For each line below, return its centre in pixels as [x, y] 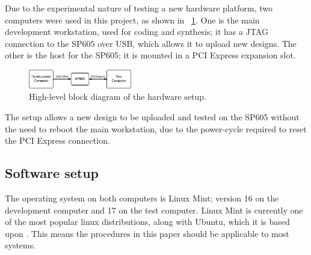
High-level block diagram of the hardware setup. [118, 97]
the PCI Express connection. [57, 140]
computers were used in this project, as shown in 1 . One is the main [132, 20]
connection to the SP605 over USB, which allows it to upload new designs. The [151, 43]
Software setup [52, 173]
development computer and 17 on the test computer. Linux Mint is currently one [154, 210]
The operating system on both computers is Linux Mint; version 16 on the [142, 198]
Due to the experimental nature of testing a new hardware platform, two [139, 8]
